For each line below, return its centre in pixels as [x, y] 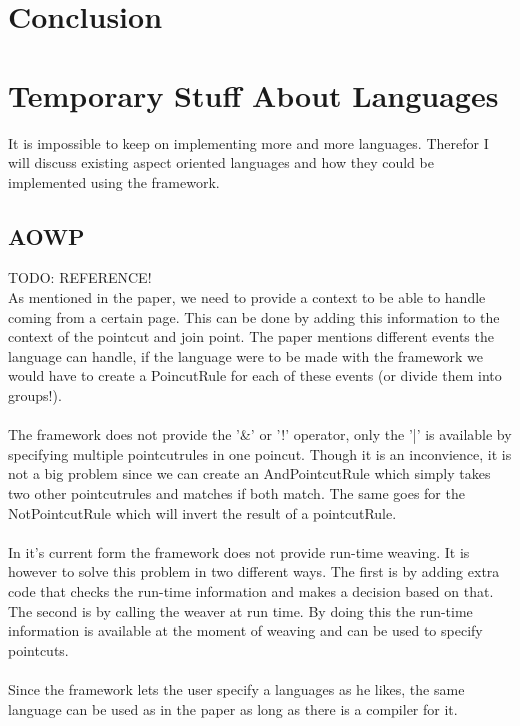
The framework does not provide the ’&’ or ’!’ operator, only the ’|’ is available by [260, 434]
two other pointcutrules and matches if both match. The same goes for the [236, 493]
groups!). [35, 395]
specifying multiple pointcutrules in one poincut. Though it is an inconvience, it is [260, 453]
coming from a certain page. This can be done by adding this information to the [254, 316]
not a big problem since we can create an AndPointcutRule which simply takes [249, 473]
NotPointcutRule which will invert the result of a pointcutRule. [202, 512]
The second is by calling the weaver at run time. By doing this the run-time [240, 610]
